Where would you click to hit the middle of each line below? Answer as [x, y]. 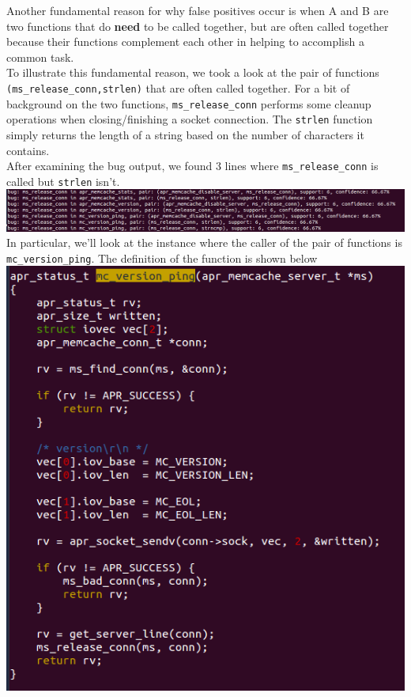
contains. [28, 150]
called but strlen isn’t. [63, 181]
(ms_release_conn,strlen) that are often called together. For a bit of [178, 87]
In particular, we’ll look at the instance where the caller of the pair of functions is [204, 242]
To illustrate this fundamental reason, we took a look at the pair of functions [193, 72]
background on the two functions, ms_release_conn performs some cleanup [189, 103]
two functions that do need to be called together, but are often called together [198, 26]
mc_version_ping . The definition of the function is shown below [162, 258]
